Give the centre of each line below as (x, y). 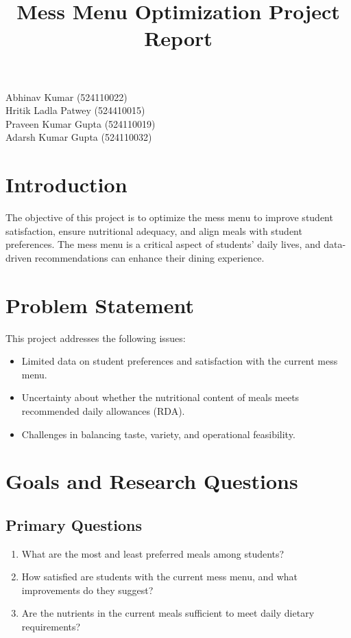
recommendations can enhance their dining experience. (149, 257)
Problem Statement (100, 305)
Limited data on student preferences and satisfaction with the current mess (180, 361)
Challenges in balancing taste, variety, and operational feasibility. (158, 434)
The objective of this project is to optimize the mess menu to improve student (169, 217)
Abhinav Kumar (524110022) (66, 96)
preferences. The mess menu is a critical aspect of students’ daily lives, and (163, 244)
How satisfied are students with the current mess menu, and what (160, 577)
